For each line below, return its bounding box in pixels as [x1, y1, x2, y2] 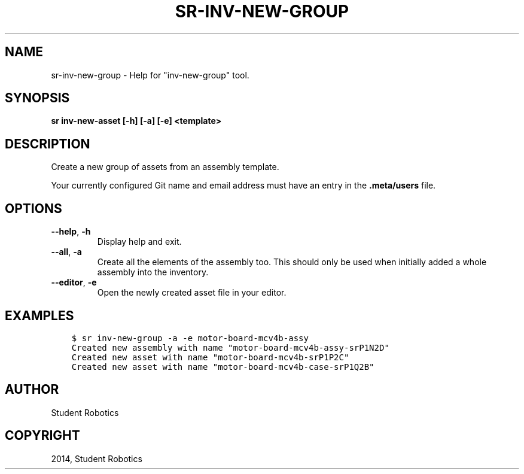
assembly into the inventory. [97, 267, 209, 278]
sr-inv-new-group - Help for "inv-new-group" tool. [51, 69, 249, 80]
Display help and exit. [97, 236, 182, 247]
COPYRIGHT [5, 428, 80, 443]
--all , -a [51, 247, 82, 257]
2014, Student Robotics [51, 453, 142, 464]
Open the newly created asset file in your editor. [97, 287, 287, 298]
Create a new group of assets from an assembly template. [51, 162, 279, 172]
